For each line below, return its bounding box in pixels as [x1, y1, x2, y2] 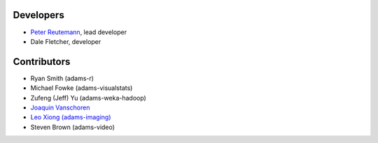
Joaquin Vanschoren [30, 103, 90, 112]
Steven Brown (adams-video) [30, 123, 115, 131]
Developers [13, 9, 64, 21]
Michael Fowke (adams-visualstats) [30, 84, 133, 92]
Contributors [13, 56, 71, 68]
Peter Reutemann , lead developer [30, 28, 127, 36]
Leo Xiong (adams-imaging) [30, 113, 111, 121]
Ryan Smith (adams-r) [30, 74, 94, 82]
